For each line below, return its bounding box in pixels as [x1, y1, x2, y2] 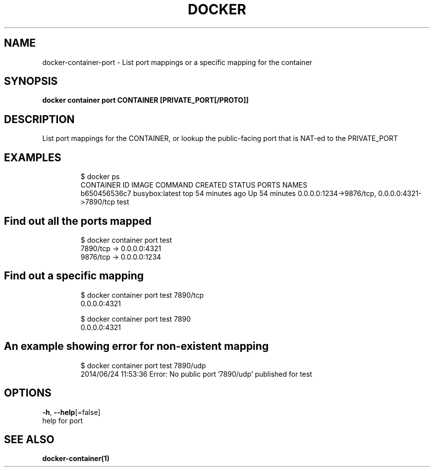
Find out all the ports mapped [4, 214, 152, 227]
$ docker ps [80, 172, 120, 181]
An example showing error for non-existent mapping [4, 340, 269, 353]
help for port [42, 416, 83, 425]
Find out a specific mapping [4, 269, 144, 282]
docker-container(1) [42, 454, 109, 463]
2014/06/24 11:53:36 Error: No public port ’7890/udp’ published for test [80, 369, 312, 378]
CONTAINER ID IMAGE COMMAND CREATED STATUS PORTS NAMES [80, 181, 308, 190]
